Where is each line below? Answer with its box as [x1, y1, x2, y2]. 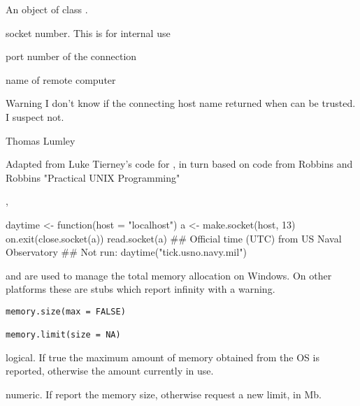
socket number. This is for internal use [6, 25, 171, 40]
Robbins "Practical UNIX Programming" [6, 170, 180, 184]
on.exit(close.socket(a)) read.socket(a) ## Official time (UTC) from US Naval [6, 231, 342, 245]
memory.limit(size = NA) [6, 330, 121, 340]
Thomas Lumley [6, 133, 75, 147]
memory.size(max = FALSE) [6, 306, 126, 317]
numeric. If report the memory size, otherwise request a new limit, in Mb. [6, 387, 322, 402]
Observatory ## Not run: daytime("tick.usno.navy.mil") [6, 245, 247, 259]
